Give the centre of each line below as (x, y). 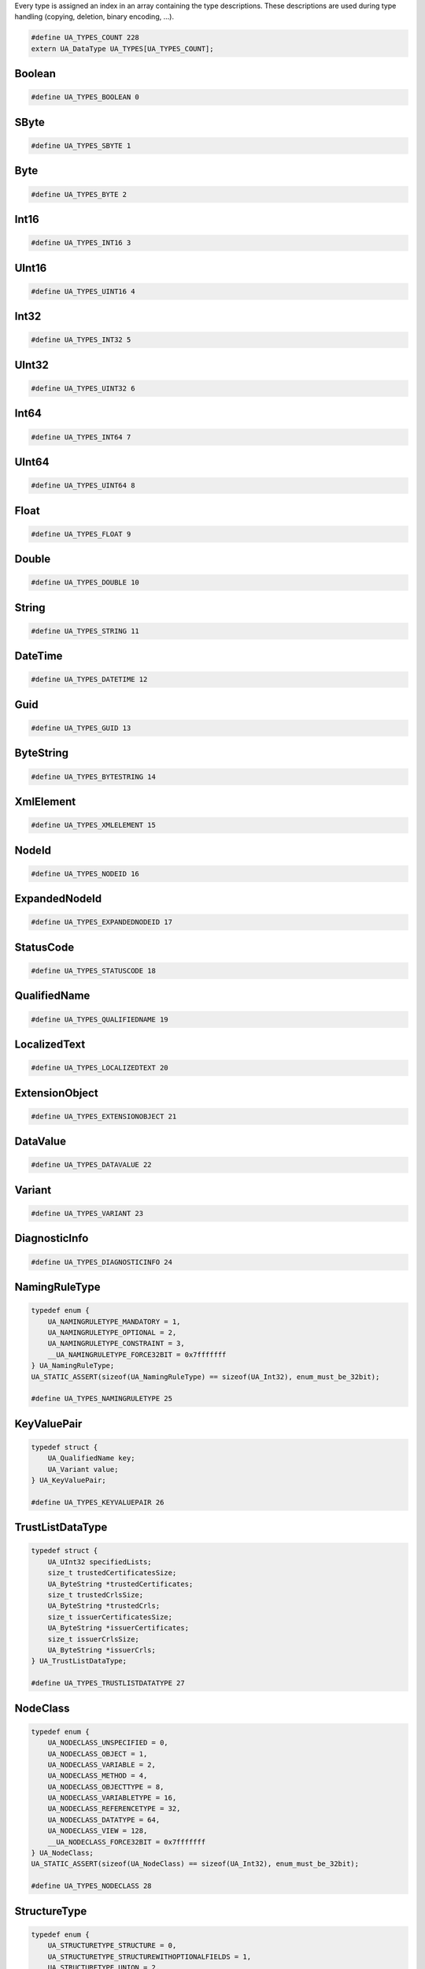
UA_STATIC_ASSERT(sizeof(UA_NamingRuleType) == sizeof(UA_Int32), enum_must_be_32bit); (205, 1377)
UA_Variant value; (83, 1469)
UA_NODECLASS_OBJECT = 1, (98, 1754)
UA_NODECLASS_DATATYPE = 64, (104, 1820)
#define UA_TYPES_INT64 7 (81, 437)
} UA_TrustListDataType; (79, 1661)
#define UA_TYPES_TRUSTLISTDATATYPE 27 (108, 1683)
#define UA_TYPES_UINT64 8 (83, 486)
